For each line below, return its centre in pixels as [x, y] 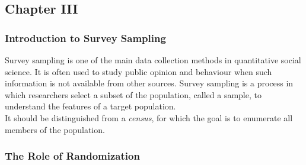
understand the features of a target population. [90, 106]
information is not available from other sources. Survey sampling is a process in [149, 83]
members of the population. [55, 129]
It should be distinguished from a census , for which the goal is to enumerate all [149, 117]
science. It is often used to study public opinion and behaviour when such [138, 71]
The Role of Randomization [72, 156]
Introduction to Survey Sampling [85, 38]
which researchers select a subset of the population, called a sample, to [133, 94]
